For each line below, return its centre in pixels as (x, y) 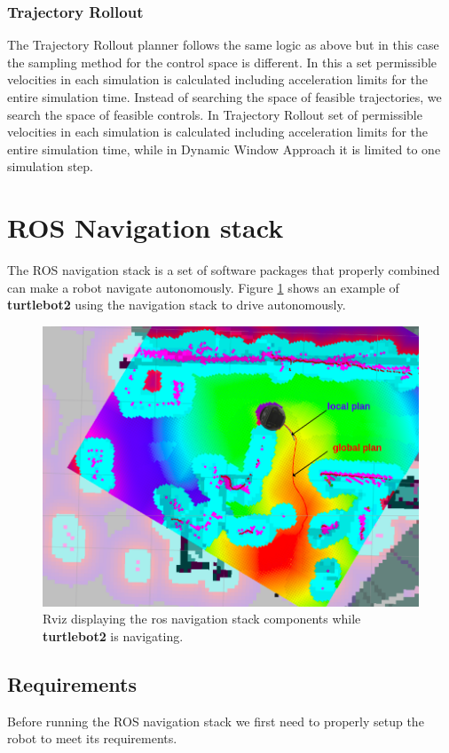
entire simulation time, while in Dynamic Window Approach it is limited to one (224, 149)
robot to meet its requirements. (92, 738)
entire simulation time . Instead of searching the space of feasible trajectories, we (224, 97)
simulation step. (50, 166)
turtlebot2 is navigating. (113, 635)
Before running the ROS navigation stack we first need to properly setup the (216, 721)
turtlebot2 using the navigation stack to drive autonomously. (177, 305)
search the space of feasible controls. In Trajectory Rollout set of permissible (215, 114)
